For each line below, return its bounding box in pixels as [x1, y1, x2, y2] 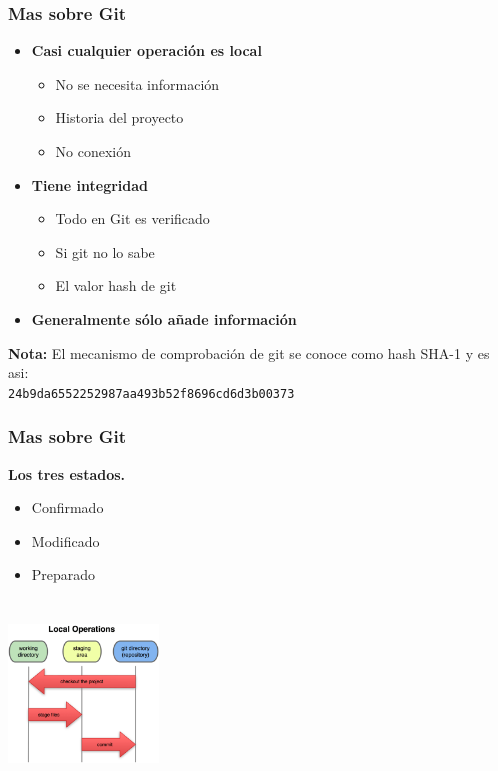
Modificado [31, 530, 100, 551]
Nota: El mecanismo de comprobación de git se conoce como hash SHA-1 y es [8, 342, 490, 363]
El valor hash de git [55, 275, 177, 296]
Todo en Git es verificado [55, 208, 210, 229]
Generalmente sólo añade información [31, 308, 297, 329]
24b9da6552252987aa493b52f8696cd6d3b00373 [8, 386, 295, 401]
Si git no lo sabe [55, 241, 155, 262]
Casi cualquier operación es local [31, 40, 262, 61]
